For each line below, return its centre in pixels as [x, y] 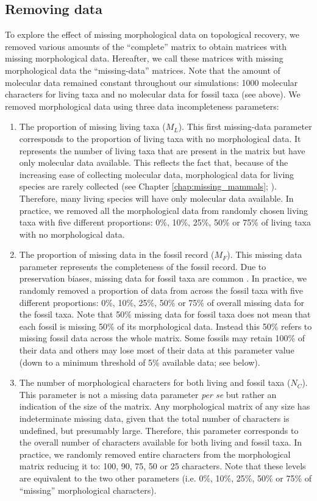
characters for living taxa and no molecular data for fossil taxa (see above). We [153, 94]
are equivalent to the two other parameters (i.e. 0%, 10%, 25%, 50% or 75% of [166, 478]
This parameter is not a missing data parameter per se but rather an [148, 394]
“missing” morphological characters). [88, 490]
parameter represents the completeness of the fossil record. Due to [143, 266]
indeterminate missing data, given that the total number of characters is [154, 418]
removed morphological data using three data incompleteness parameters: [142, 106]
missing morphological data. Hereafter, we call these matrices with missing [144, 58]
